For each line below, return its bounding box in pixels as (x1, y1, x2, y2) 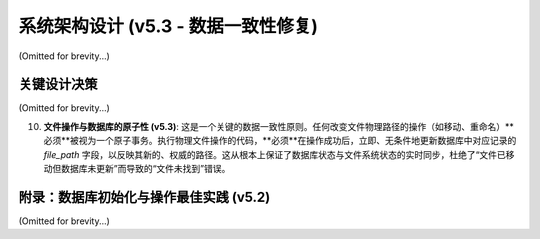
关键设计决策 (18, 76, 98, 93)
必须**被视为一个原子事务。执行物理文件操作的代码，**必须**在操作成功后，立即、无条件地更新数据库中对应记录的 (43, 135, 517, 147)
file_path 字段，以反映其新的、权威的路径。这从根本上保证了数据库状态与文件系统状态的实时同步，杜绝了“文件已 (43, 148, 507, 160)
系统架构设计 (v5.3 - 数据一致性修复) (18, 15, 319, 37)
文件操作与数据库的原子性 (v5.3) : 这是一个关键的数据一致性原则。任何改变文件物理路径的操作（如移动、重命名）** (43, 120, 515, 132)
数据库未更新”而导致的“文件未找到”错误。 (60, 163, 231, 175)
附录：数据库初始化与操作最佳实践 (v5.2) (18, 188, 271, 205)
